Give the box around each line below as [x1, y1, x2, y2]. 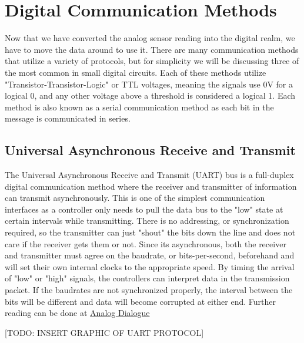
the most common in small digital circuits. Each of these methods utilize [5, 66, 266, 78]
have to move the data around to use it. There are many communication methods [5, 43, 299, 55]
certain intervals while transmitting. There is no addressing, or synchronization [5, 214, 289, 227]
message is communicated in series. [5, 112, 131, 125]
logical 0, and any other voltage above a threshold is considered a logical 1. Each [5, 89, 296, 102]
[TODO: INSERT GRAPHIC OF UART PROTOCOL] [5, 326, 204, 338]
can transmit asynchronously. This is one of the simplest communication [5, 191, 265, 204]
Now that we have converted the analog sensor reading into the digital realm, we [5, 32, 295, 44]
